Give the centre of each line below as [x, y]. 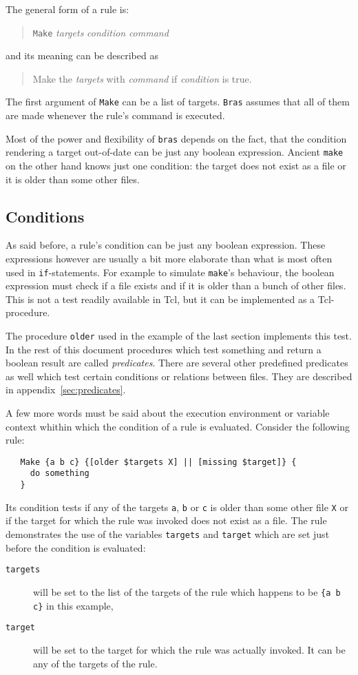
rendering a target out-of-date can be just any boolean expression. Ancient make [175, 152]
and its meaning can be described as [82, 55]
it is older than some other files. [73, 179]
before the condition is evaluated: [76, 547]
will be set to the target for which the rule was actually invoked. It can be [189, 649]
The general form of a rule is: [67, 9]
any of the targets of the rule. [95, 663]
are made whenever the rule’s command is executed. [115, 115]
